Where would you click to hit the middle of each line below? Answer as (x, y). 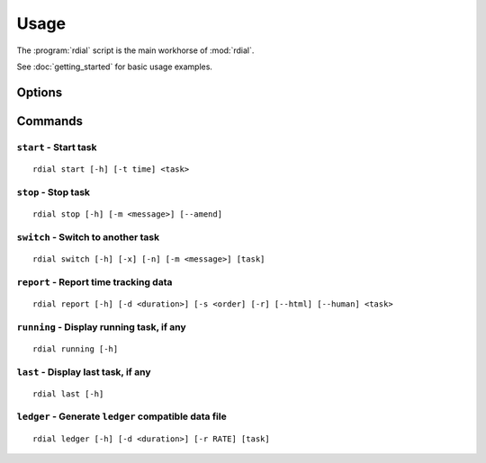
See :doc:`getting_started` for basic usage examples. (115, 67)
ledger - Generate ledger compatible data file (121, 416)
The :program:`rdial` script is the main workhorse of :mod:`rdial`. (135, 50)
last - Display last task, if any (84, 371)
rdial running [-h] (76, 349)
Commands (50, 121)
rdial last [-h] (68, 394)
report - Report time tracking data (94, 281)
